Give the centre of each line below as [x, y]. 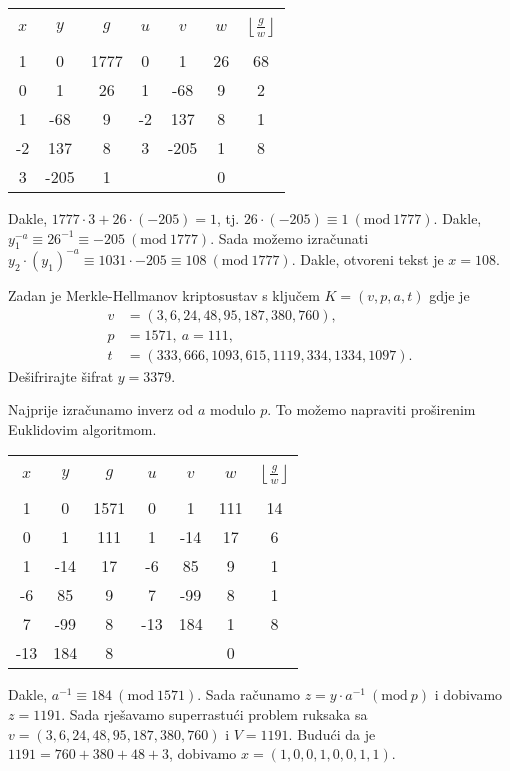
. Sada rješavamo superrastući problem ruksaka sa [214, 713]
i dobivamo [468, 694]
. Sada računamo [248, 694]
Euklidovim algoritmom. [82, 428]
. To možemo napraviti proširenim [371, 409]
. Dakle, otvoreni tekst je [367, 258]
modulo [232, 409]
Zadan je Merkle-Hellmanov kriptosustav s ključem [164, 294]
